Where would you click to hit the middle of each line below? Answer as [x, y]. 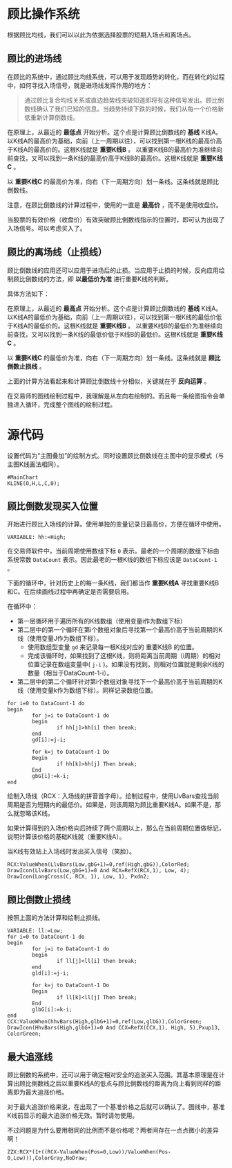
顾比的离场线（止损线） [57, 253]
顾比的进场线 [35, 59]
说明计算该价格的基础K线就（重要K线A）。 [66, 837]
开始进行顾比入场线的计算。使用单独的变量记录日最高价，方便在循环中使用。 [116, 524]
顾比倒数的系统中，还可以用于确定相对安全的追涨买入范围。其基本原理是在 [113, 1074]
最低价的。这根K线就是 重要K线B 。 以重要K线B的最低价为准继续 [125, 326]
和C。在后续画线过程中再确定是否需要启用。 [70, 592]
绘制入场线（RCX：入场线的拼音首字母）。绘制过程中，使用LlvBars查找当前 [113, 796]
